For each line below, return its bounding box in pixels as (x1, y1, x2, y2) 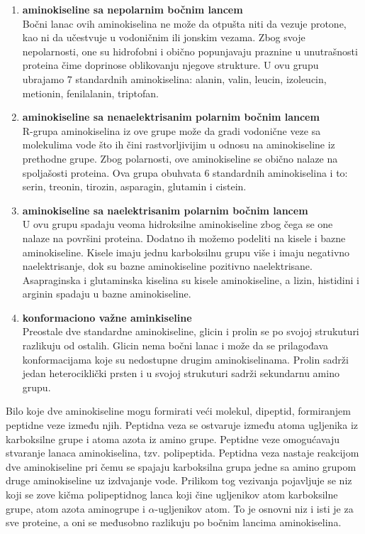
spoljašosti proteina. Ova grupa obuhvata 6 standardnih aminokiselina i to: (22, 165, 348, 180)
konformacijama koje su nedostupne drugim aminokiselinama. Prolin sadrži (22, 352, 349, 366)
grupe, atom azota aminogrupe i (6, 501, 145, 516)
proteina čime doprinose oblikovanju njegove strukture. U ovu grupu (22, 58, 319, 72)
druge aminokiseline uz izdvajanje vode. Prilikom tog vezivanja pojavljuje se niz (6, 473, 352, 488)
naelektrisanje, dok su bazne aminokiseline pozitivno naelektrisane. (22, 258, 313, 273)
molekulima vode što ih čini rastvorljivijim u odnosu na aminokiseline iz (22, 137, 335, 152)
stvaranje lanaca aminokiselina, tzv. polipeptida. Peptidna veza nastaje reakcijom (6, 445, 359, 460)
